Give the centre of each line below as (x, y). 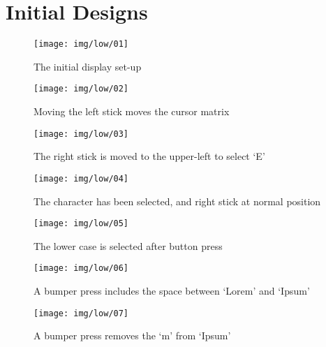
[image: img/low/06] (81, 268)
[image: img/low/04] (81, 178)
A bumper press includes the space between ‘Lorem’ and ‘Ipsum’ (172, 291)
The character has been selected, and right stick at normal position (177, 201)
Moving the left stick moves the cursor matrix (132, 111)
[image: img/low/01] (81, 44)
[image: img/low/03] (81, 134)
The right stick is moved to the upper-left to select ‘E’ (149, 156)
